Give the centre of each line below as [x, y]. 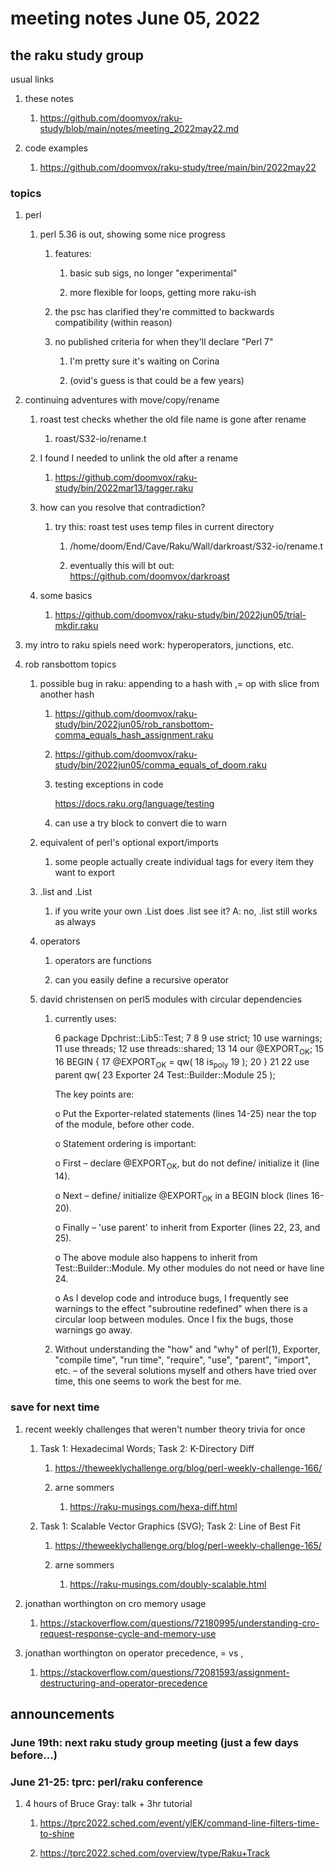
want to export [84, 873]
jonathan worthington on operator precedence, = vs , [134, 1653]
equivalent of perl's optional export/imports [129, 843]
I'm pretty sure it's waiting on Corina [144, 361]
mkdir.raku [76, 626]
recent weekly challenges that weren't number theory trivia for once [165, 1429]
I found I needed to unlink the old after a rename [139, 458]
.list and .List [66, 892]
